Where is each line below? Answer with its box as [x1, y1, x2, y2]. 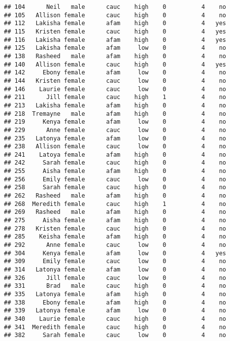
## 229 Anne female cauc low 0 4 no [4, 126, 227, 134]
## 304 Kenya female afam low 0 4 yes [4, 249, 227, 257]
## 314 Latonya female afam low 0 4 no [4, 266, 227, 273]
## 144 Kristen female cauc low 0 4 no [4, 77, 227, 84]
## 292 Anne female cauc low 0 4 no [4, 241, 227, 249]
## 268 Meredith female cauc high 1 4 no [4, 200, 227, 207]
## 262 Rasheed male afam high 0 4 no [4, 192, 227, 200]
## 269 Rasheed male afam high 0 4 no [4, 208, 227, 216]
